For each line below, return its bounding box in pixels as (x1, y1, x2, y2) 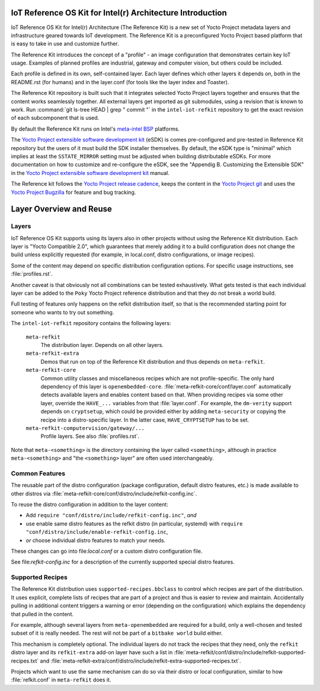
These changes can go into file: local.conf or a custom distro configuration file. (11, 547, 203, 555)
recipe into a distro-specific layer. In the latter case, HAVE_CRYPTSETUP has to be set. (40, 416, 249, 423)
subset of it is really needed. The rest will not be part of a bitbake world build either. (11, 629, 223, 637)
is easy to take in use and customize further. (11, 40, 120, 47)
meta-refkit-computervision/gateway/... (25, 425, 145, 431)
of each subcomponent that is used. (11, 114, 100, 122)
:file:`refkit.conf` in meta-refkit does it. (11, 676, 111, 683)
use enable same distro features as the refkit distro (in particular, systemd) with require (25, 520, 243, 527)
